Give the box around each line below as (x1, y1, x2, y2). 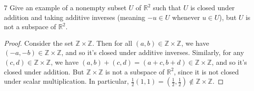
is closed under (190, 2, 235, 12)
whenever (172, 12, 200, 22)
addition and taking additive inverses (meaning (4, 12, 146, 22)
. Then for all (92, 37, 132, 48)
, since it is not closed (174, 66, 239, 76)
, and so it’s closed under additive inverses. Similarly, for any (61, 47, 244, 57)
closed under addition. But (4, 66, 84, 76)
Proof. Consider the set (4, 37, 74, 48)
